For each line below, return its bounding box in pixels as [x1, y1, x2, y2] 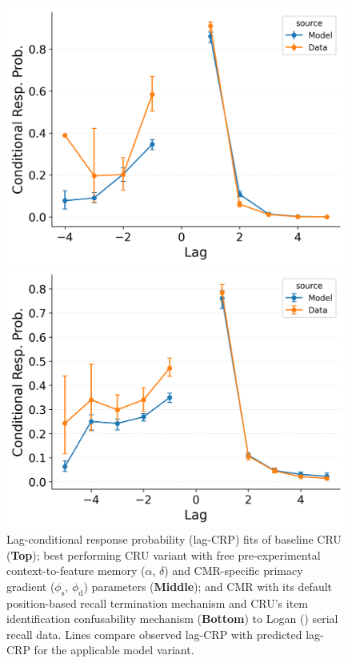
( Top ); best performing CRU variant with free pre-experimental [6, 546, 321, 563]
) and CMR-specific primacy [164, 562, 303, 579]
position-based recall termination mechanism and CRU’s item [6, 594, 309, 611]
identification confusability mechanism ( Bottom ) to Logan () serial [6, 610, 338, 627]
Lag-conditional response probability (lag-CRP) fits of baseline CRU [6, 530, 342, 547]
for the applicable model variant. [34, 641, 194, 658]
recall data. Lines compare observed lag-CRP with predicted [6, 625, 302, 642]
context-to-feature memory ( [6, 562, 146, 579]
